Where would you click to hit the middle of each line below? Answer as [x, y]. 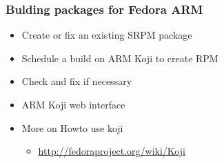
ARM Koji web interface [73, 104]
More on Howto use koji [72, 127]
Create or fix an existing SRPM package [107, 35]
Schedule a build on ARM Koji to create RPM [120, 58]
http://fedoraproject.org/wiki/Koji [112, 151]
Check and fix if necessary [77, 81]
